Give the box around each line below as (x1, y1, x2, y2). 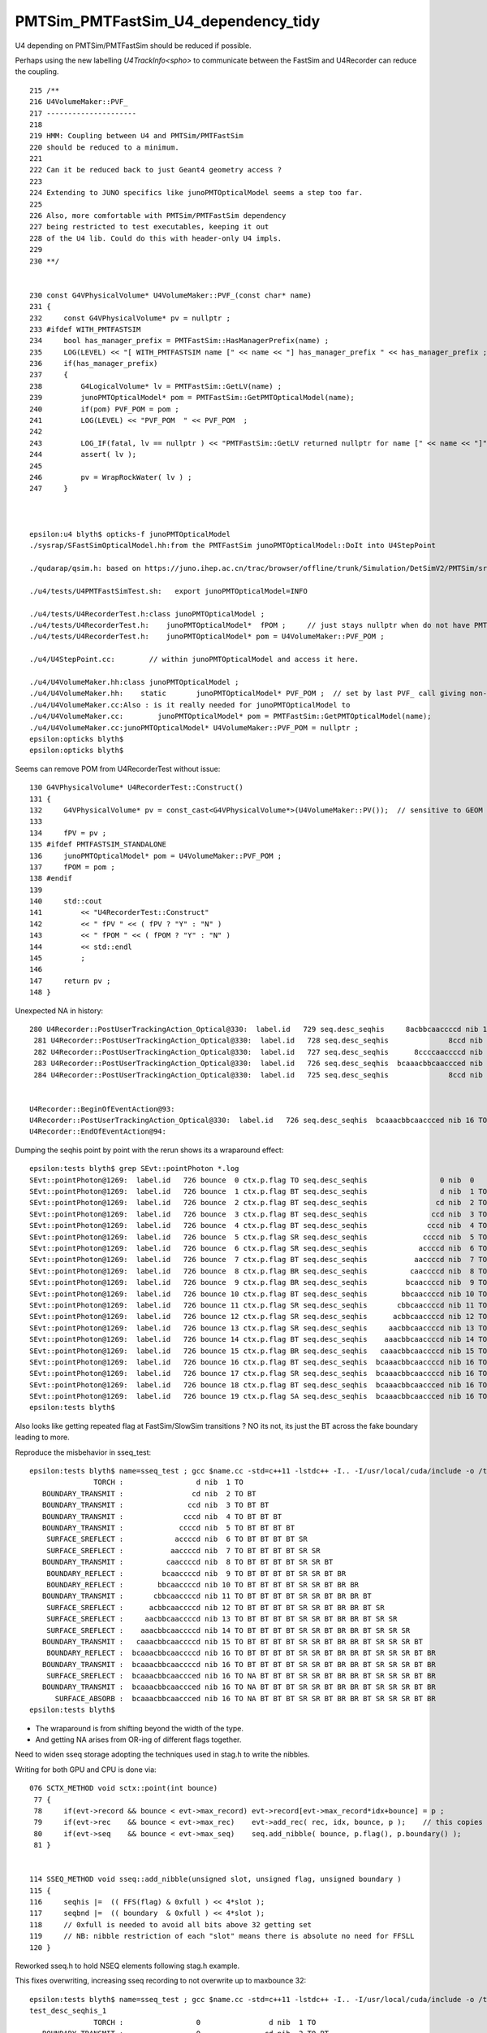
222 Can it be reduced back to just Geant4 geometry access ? (29, 165, 282, 175)
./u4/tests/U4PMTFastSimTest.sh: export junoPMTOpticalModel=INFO (29, 586, 308, 595)
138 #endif (29, 874, 73, 883)
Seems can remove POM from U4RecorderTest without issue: (15, 764, 221, 773)
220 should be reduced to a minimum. (29, 142, 180, 152)
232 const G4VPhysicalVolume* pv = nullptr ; (29, 313, 231, 323)
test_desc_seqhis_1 (29, 2006, 107, 2016)
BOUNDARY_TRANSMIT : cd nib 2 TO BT (41, 1489, 256, 1498)
